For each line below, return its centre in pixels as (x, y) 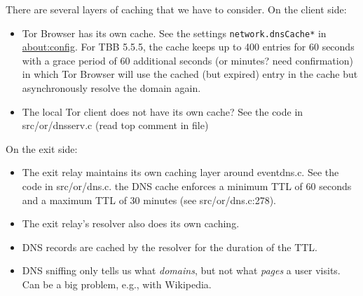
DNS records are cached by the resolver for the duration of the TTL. (170, 247)
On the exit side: (42, 148)
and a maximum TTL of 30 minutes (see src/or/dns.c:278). (149, 200)
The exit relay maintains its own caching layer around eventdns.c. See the (180, 172)
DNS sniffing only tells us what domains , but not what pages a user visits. (181, 270)
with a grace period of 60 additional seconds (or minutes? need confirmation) (187, 60)
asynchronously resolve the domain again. (111, 88)
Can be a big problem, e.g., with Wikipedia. (117, 284)
